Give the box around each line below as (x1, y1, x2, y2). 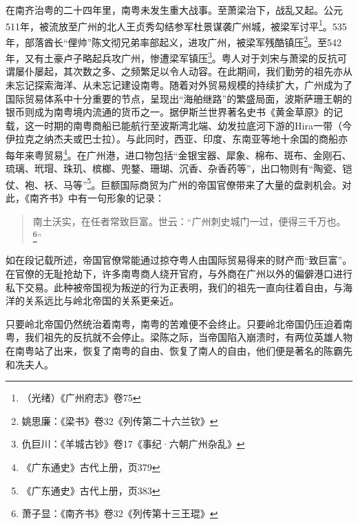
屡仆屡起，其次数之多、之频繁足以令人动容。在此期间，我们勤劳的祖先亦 (14, 64, 343, 78)
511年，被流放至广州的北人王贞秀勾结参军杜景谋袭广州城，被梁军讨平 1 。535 (6, 17, 347, 33)
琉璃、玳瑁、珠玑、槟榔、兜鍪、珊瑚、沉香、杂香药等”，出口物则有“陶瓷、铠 (6, 161, 352, 176)
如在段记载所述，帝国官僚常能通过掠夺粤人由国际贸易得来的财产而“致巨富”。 (6, 253, 352, 267)
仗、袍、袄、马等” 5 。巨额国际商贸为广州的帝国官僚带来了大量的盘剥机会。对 (6, 175, 352, 191)
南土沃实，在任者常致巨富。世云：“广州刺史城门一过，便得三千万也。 (32, 213, 346, 228)
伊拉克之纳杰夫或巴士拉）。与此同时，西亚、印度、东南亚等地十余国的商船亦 (6, 132, 348, 146)
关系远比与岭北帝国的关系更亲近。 (24, 293, 179, 308)
